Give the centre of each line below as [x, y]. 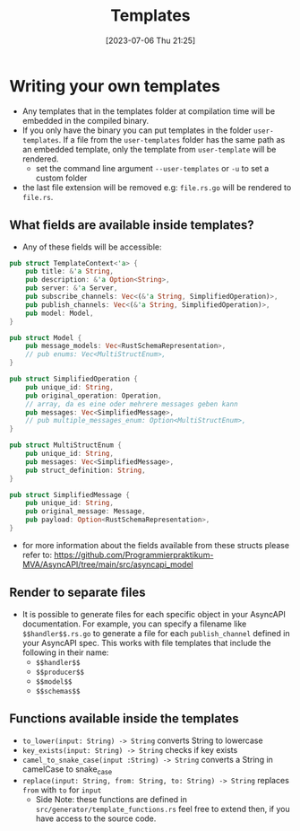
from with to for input [62, 790]
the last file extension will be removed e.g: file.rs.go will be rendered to [157, 187]
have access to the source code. [96, 818]
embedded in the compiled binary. [86, 120]
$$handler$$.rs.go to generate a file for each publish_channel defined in [156, 633]
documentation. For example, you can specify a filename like [134, 624]
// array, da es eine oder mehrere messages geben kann [132, 404]
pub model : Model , [60, 313]
